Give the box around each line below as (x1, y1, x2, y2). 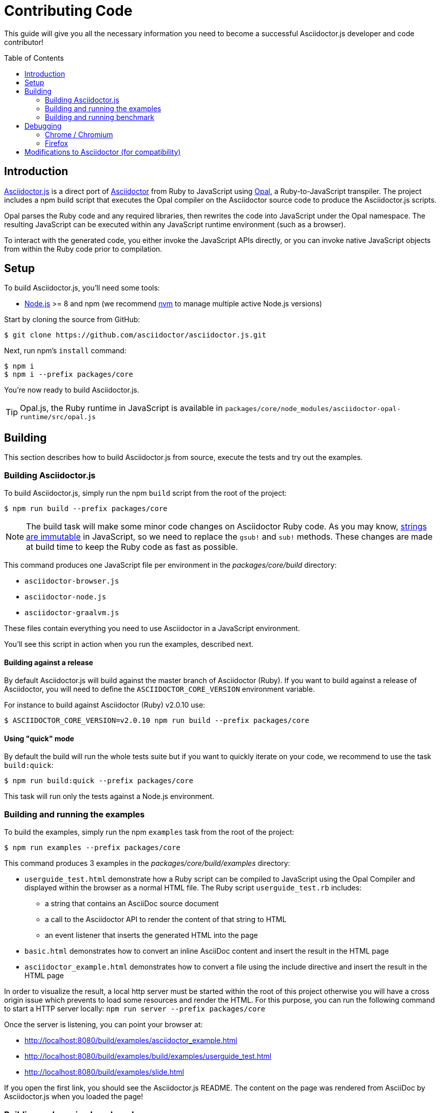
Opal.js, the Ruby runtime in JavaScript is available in (20, 403, 223, 414)
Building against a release (4, 658, 93, 667)
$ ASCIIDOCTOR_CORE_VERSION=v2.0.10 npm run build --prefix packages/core (4, 716, 309, 725)
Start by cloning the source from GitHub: (4, 315, 140, 324)
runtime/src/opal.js (20, 413, 96, 421)
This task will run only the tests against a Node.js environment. (4, 792, 215, 801)
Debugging (24, 121, 62, 130)
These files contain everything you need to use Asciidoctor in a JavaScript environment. (4, 624, 300, 633)
